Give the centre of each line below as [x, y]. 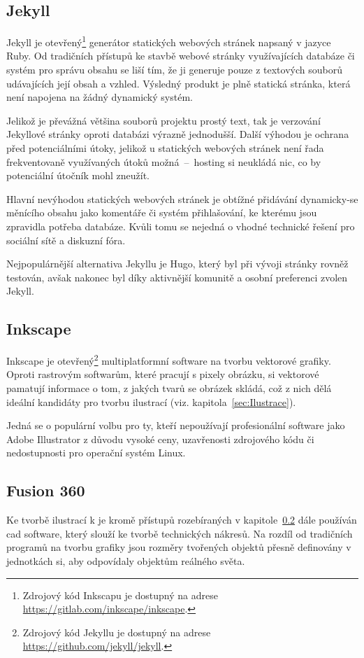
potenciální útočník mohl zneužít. [78, 175]
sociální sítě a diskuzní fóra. [66, 240]
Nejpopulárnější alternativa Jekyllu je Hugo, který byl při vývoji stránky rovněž [177, 264]
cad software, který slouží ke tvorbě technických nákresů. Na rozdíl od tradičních [180, 533]
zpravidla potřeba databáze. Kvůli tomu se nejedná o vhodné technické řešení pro [181, 226]
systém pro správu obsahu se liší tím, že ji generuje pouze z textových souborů [174, 70]
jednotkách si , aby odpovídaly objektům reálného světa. [126, 560]
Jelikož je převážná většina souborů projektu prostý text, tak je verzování [163, 120]
